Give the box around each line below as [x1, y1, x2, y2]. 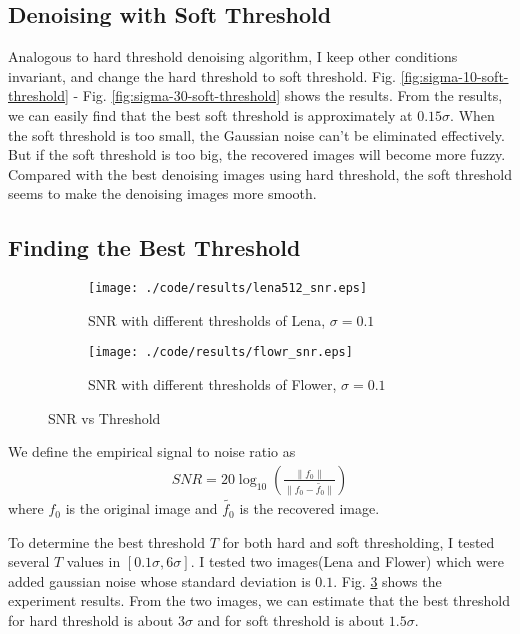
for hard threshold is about [8, 610, 174, 631]
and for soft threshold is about [197, 610, 385, 631]
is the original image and [65, 498, 218, 519]
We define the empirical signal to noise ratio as [8, 441, 296, 462]
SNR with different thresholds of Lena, [88, 309, 326, 330]
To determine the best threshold [8, 531, 206, 552]
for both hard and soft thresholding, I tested [222, 531, 495, 552]
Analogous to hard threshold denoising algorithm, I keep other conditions [8, 46, 458, 67]
